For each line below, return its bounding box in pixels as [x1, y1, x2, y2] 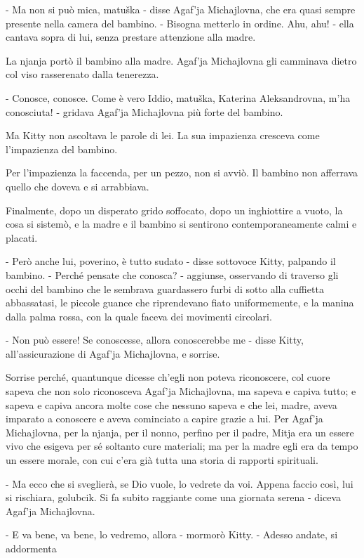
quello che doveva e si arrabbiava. [6, 179, 149, 193]
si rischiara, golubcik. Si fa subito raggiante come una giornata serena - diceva [6, 490, 342, 505]
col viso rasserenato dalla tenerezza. [6, 67, 159, 82]
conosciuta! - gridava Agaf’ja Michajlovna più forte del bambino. [6, 104, 283, 119]
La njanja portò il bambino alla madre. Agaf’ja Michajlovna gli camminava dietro [6, 53, 357, 67]
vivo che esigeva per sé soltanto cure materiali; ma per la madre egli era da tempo [6, 439, 358, 453]
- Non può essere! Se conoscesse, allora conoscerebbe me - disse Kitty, [6, 332, 304, 347]
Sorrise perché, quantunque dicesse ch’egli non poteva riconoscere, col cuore [6, 370, 330, 384]
